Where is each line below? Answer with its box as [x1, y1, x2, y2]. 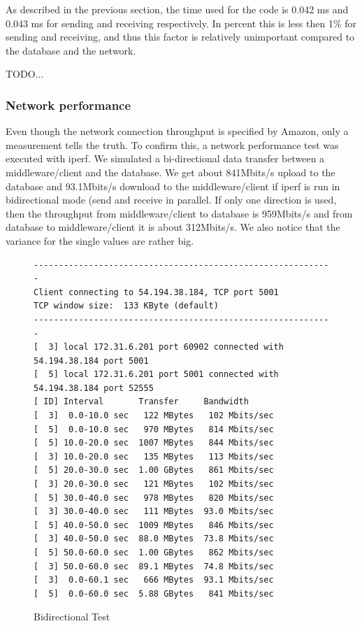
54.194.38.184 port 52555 [34, 383, 154, 393]
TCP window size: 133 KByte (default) [34, 301, 219, 311]
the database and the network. [6, 43, 136, 57]
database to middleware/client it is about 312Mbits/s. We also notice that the [6, 220, 340, 234]
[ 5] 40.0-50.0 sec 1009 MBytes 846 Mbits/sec [34, 520, 274, 530]
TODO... [6, 66, 44, 81]
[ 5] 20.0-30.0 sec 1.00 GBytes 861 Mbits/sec [34, 465, 274, 476]
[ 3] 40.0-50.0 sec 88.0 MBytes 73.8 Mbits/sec [34, 534, 274, 544]
